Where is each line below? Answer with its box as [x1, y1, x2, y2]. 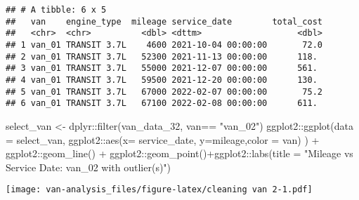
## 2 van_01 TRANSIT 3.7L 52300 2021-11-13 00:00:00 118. [6, 51, 318, 62]
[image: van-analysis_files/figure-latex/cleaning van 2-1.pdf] [6, 185, 313, 195]
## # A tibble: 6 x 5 [6, 5, 107, 15]
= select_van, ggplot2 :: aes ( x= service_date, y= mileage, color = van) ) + [6, 132, 320, 147]
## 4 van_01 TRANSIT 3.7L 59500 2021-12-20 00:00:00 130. [6, 74, 318, 85]
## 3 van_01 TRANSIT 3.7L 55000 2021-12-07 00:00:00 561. [6, 63, 318, 74]
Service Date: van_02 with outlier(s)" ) [6, 159, 171, 174]
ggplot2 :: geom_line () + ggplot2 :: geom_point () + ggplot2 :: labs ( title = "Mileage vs [6, 146, 353, 161]
